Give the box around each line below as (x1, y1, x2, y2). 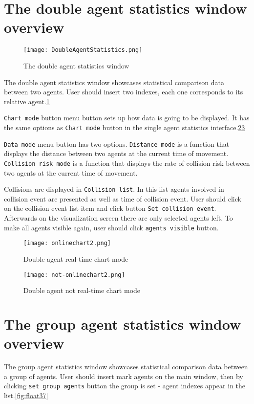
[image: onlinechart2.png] (23, 240, 111, 247)
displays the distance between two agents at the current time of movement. (4, 148, 229, 158)
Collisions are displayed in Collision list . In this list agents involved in (4, 184, 224, 194)
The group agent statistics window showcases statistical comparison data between (4, 361, 248, 372)
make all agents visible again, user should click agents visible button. (4, 222, 219, 232)
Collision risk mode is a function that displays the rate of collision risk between (4, 157, 250, 168)
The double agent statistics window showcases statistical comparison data (4, 77, 225, 87)
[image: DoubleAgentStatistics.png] (23, 46, 143, 54)
